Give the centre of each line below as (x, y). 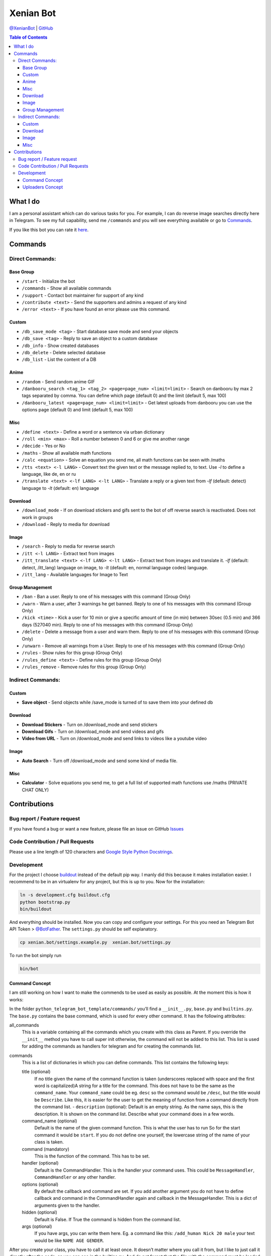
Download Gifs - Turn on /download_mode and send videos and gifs (93, 731)
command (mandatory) (46, 1149)
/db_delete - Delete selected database (64, 352)
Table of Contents (28, 37)
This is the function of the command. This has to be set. (92, 1156)
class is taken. (49, 1142)
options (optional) (40, 1184)
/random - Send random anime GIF (58, 381)
